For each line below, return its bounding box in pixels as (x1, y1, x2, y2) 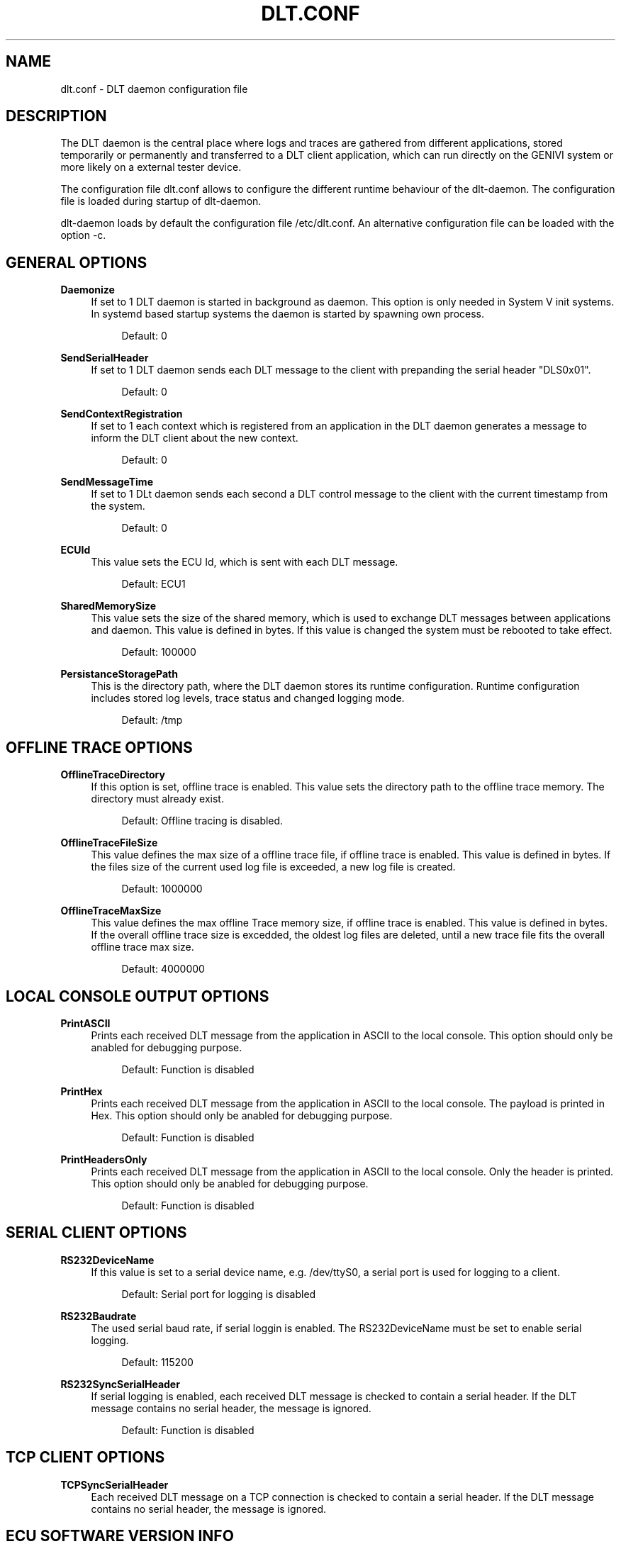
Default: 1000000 (121, 883, 203, 895)
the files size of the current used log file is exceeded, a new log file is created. (91, 861, 456, 873)
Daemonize (60, 284, 115, 296)
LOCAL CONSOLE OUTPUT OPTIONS (6, 987, 269, 1005)
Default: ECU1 (121, 578, 186, 591)
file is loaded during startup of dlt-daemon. (60, 195, 262, 208)
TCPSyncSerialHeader (60, 1478, 169, 1491)
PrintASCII (60, 1017, 111, 1029)
